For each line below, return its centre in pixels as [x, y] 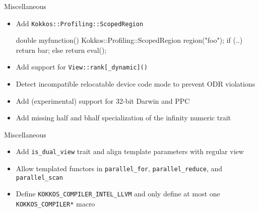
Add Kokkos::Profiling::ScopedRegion [80, 23]
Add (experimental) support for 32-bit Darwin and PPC [103, 100]
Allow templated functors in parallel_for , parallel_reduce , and [119, 168]
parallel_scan [39, 178]
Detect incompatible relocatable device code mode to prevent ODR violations [136, 84]
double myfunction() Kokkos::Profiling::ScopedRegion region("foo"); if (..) [129, 40]
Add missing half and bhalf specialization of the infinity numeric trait [123, 118]
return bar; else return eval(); [61, 50]
